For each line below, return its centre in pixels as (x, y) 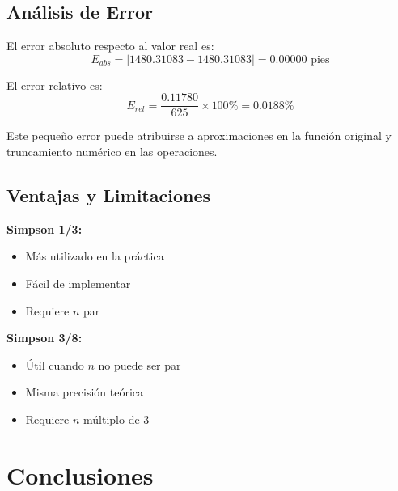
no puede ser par (140, 364)
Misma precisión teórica (85, 392)
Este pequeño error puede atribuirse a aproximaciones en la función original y (199, 135)
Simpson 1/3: (44, 229)
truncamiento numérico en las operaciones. (112, 152)
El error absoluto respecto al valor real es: (110, 46)
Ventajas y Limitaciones (109, 195)
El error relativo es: (55, 85)
